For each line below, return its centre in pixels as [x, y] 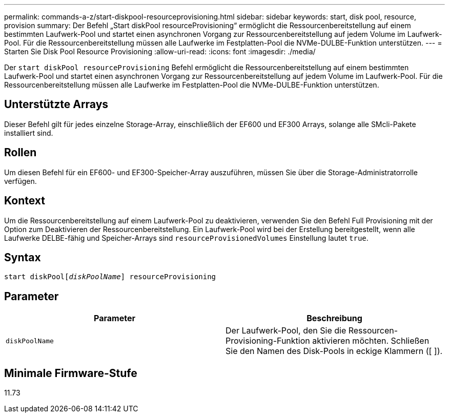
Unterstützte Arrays [56, 105]
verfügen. [21, 181]
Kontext [25, 201]
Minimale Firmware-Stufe [71, 373]
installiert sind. [29, 133]
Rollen [21, 153]
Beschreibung [334, 318]
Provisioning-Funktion [268, 341]
